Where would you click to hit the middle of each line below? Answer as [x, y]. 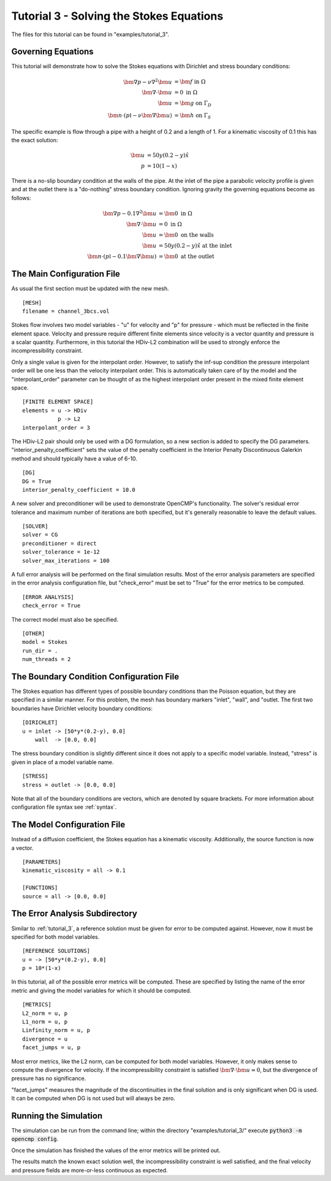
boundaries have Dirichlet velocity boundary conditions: [82, 708]
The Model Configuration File [68, 825]
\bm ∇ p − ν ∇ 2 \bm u [148, 81]
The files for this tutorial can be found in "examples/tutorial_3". [90, 34]
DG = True [37, 481]
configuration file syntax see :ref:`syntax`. [64, 807]
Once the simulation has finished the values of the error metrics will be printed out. [116, 1150]
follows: [21, 198]
